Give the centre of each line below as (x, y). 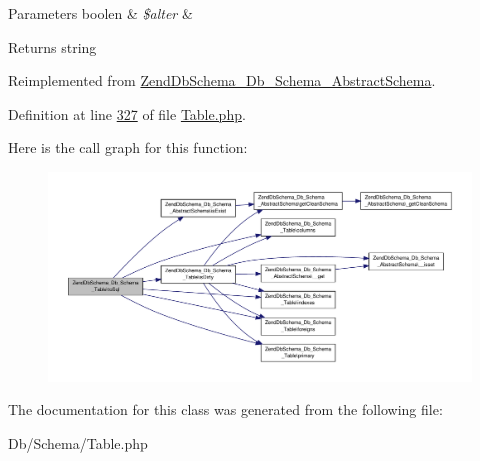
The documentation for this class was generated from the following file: (225, 409)
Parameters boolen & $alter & (100, 13)
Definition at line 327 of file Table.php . (127, 113)
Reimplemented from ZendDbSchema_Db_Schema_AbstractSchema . (222, 80)
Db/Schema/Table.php (78, 443)
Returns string (52, 46)
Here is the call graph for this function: (128, 147)
